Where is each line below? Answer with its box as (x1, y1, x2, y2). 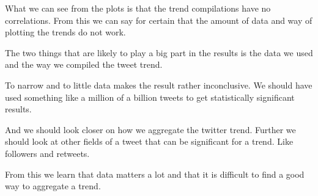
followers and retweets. (5, 147, 90, 159)
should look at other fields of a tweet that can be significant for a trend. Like (5, 135, 294, 148)
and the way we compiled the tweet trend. (5, 58, 163, 71)
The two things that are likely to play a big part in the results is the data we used (5, 46, 313, 59)
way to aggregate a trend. (5, 180, 101, 192)
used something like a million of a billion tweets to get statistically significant (5, 90, 295, 103)
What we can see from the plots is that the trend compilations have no (5, 2, 271, 14)
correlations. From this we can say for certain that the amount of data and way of (5, 13, 312, 26)
